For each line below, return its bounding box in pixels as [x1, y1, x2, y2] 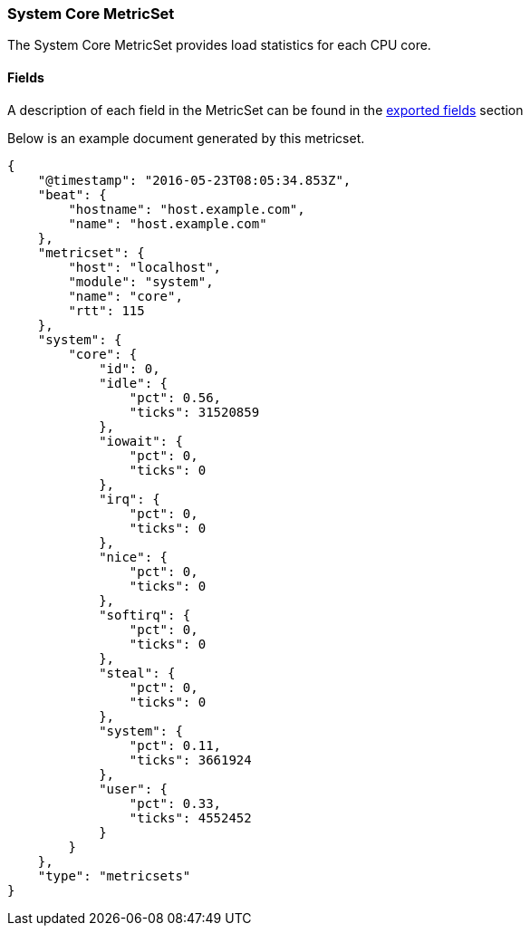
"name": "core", [68, 288, 183, 303]
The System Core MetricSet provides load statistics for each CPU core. [7, 37, 431, 53]
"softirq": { [99, 607, 191, 622]
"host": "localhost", [68, 259, 222, 274]
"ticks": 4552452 [129, 810, 252, 825]
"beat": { [37, 187, 107, 202]
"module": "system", [68, 274, 214, 289]
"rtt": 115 [68, 303, 145, 318]
